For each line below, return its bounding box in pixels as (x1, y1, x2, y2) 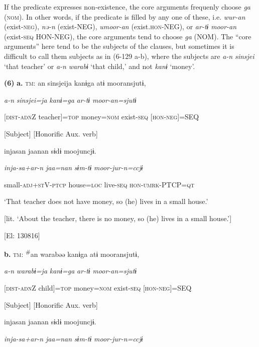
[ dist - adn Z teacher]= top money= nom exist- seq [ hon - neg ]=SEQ (4, 111, 199, 122)
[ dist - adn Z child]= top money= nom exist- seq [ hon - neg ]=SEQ (4, 282, 192, 293)
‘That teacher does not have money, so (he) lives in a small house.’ (4, 196, 208, 206)
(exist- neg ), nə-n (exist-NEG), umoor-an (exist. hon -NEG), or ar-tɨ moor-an (4, 21, 237, 32)
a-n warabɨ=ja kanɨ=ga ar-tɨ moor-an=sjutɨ (4, 265, 137, 276)
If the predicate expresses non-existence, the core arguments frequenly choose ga (4, 2, 250, 12)
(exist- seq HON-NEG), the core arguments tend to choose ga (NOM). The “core (4, 31, 251, 41)
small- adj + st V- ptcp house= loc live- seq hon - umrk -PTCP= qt (4, 179, 195, 189)
